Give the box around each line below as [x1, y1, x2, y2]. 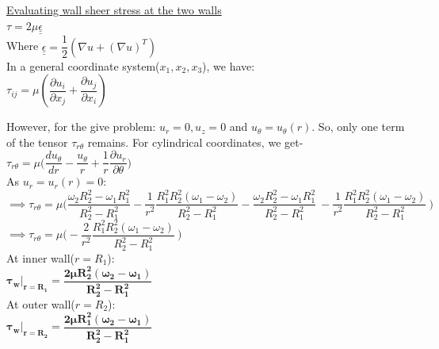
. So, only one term [311, 118, 405, 135]
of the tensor [6, 133, 68, 150]
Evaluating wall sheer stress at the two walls [6, 2, 222, 17]
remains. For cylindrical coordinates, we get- [87, 133, 303, 150]
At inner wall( [6, 249, 74, 266]
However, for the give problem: [6, 118, 156, 135]
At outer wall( [6, 295, 75, 312]
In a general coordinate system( [6, 57, 160, 74]
